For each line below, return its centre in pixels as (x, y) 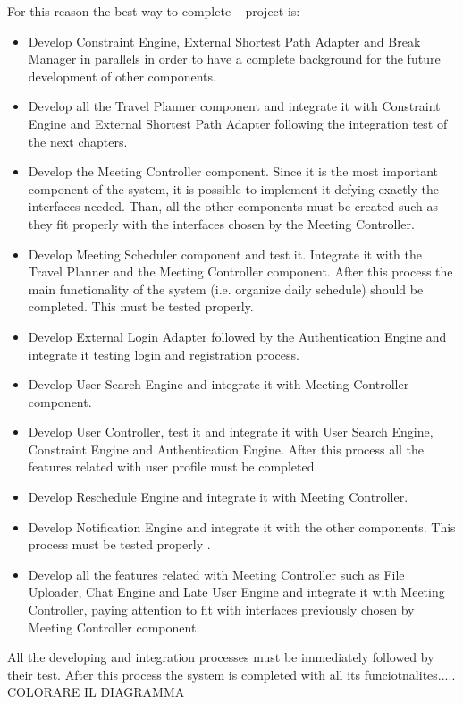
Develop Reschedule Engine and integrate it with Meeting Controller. (218, 497)
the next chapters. (78, 141)
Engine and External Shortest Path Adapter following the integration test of (238, 123)
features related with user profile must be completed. (173, 467)
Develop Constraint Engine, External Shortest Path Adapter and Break (224, 41)
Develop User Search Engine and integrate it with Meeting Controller (219, 384)
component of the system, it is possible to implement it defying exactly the (234, 188)
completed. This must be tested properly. (141, 306)
